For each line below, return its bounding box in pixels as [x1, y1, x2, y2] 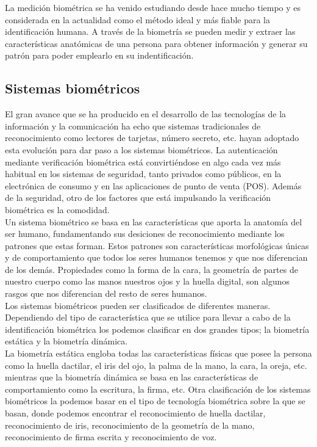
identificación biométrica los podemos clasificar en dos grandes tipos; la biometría [5, 322, 310, 335]
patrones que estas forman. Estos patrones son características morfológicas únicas [5, 239, 309, 252]
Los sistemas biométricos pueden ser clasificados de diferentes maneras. [5, 299, 271, 311]
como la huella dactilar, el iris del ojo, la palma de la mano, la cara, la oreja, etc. [5, 358, 307, 371]
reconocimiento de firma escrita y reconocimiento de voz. [5, 431, 217, 443]
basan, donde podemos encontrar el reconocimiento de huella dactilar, [5, 407, 266, 420]
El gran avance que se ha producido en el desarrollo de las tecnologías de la [5, 107, 287, 120]
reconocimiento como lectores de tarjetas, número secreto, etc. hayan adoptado [5, 131, 299, 144]
